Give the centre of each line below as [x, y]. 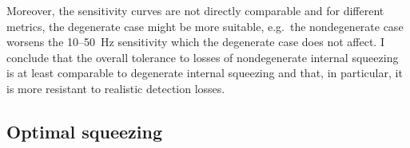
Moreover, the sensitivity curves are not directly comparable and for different [195, 10]
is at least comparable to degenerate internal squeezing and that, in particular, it [205, 73]
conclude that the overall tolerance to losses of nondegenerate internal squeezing [203, 57]
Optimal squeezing [85, 131]
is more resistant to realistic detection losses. [116, 88]
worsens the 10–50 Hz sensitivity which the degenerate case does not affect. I [195, 42]
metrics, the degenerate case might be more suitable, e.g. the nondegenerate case [205, 26]
